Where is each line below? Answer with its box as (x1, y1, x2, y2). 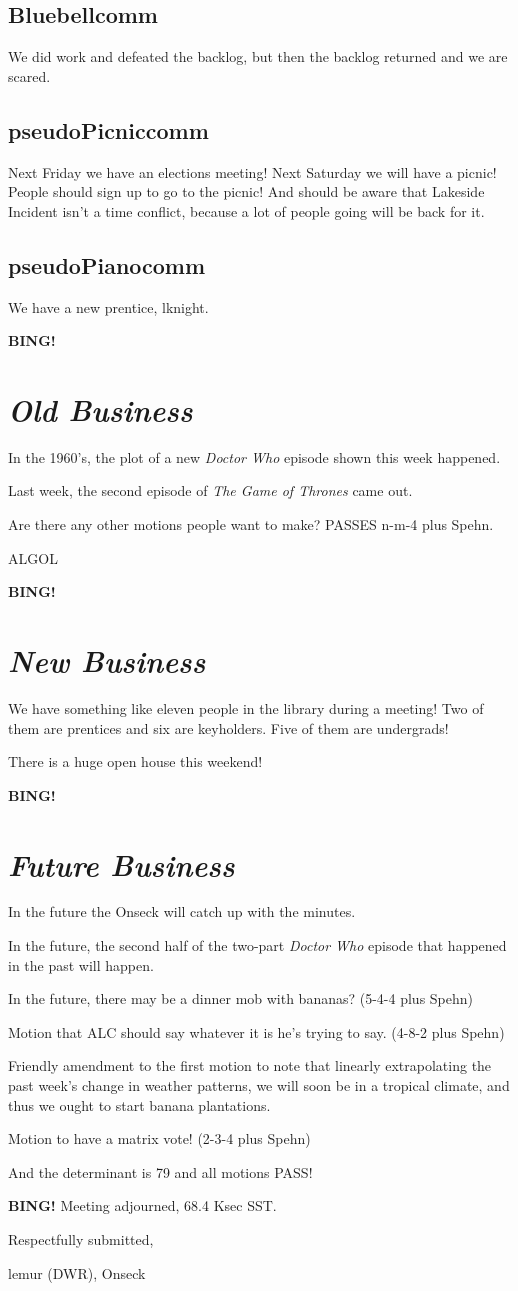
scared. (8, 65, 51, 86)
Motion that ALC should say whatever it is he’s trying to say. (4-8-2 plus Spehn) (8, 1021, 505, 1042)
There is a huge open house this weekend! (8, 751, 263, 772)
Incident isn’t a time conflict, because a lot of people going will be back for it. (8, 200, 485, 221)
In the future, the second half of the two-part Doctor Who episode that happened (8, 935, 507, 956)
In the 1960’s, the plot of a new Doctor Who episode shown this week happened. (8, 446, 501, 467)
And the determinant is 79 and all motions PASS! (8, 1161, 313, 1182)
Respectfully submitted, (8, 1229, 154, 1250)
